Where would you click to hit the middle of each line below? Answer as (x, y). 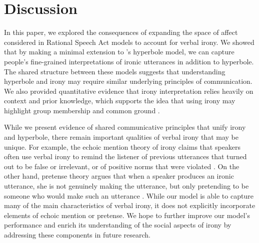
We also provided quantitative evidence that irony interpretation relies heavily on (129, 91)
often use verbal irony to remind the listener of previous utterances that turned (125, 156)
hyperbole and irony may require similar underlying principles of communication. (128, 81)
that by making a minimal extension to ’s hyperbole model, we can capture (119, 52)
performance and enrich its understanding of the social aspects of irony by (118, 225)
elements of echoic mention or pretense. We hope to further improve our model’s (127, 215)
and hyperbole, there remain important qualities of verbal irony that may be (121, 137)
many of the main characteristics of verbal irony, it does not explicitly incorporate (130, 205)
